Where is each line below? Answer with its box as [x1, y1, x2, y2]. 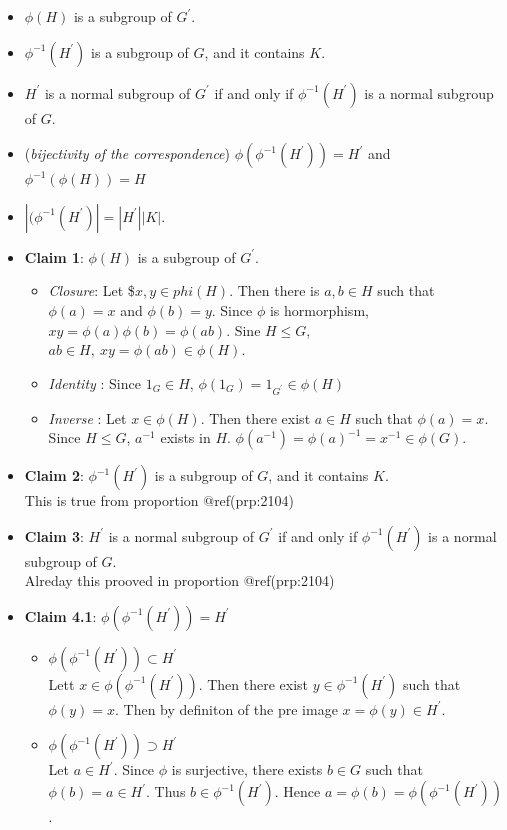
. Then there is [229, 280, 320, 301]
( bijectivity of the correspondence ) [24, 143, 231, 164]
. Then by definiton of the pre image [114, 698, 338, 719]
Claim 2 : [24, 465, 84, 486]
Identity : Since [48, 372, 141, 393]
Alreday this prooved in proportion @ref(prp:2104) [24, 570, 335, 591]
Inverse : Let [48, 407, 127, 428]
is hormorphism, [269, 299, 369, 320]
